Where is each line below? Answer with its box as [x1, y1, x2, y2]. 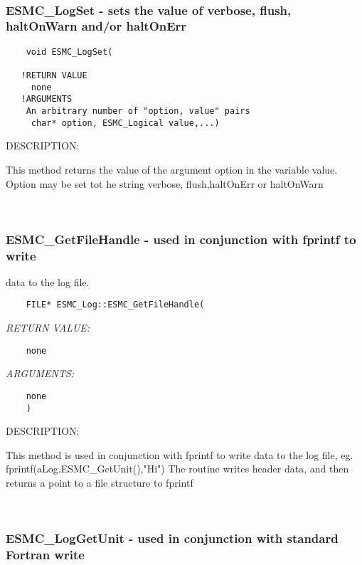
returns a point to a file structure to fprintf [6, 475, 193, 490]
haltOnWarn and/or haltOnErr [6, 17, 187, 35]
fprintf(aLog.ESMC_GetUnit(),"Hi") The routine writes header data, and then [6, 461, 349, 476]
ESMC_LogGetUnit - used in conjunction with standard [6, 529, 339, 547]
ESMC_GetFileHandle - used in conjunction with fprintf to [6, 230, 356, 248]
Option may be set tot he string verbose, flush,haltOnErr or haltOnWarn [6, 176, 324, 191]
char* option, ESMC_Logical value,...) [31, 117, 220, 128]
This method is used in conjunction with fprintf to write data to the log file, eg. [6, 447, 353, 462]
